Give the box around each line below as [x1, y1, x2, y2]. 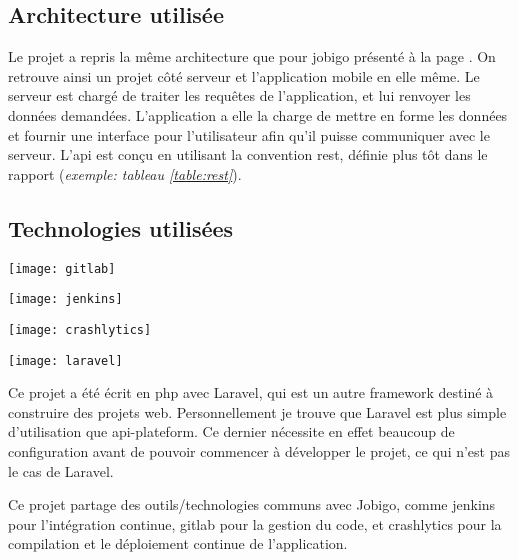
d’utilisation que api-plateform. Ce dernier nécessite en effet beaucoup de [8, 421, 455, 442]
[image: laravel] [8, 353, 123, 368]
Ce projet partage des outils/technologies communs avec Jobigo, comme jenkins [8, 494, 496, 515]
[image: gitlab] [8, 261, 116, 276]
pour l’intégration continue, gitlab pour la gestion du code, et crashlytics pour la [8, 513, 502, 534]
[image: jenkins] [8, 292, 123, 307]
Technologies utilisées [8, 212, 234, 243]
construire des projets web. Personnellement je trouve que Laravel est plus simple [8, 401, 507, 422]
